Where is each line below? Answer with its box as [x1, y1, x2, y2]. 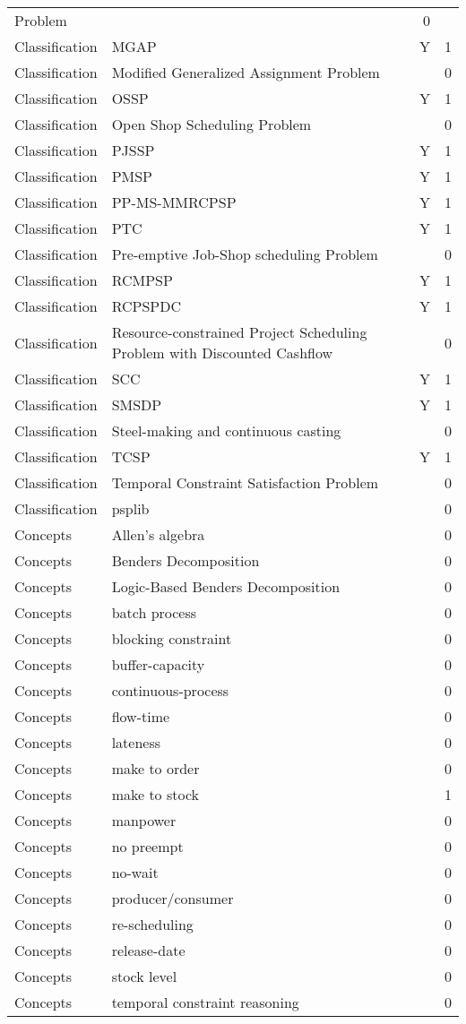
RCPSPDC [111, 296, 181, 316]
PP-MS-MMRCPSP [111, 192, 237, 212]
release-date [111, 940, 186, 960]
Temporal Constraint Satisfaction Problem [111, 472, 379, 493]
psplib [111, 498, 150, 519]
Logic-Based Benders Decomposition [111, 576, 341, 597]
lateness [111, 732, 161, 753]
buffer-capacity [111, 654, 205, 675]
